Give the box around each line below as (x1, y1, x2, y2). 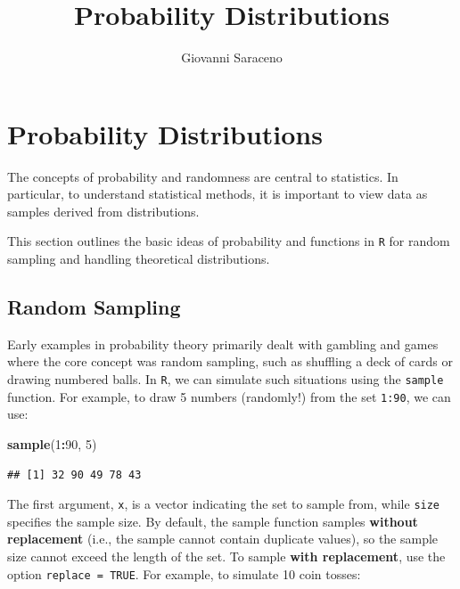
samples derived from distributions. (7, 201, 200, 220)
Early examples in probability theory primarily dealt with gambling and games (7, 334, 439, 353)
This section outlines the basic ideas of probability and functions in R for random (7, 232, 450, 250)
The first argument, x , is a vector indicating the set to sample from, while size (7, 495, 440, 513)
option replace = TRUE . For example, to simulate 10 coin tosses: (7, 564, 361, 583)
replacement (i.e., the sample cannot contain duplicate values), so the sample (7, 529, 439, 548)
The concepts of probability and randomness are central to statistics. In (7, 167, 398, 185)
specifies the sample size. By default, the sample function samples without (7, 511, 418, 530)
